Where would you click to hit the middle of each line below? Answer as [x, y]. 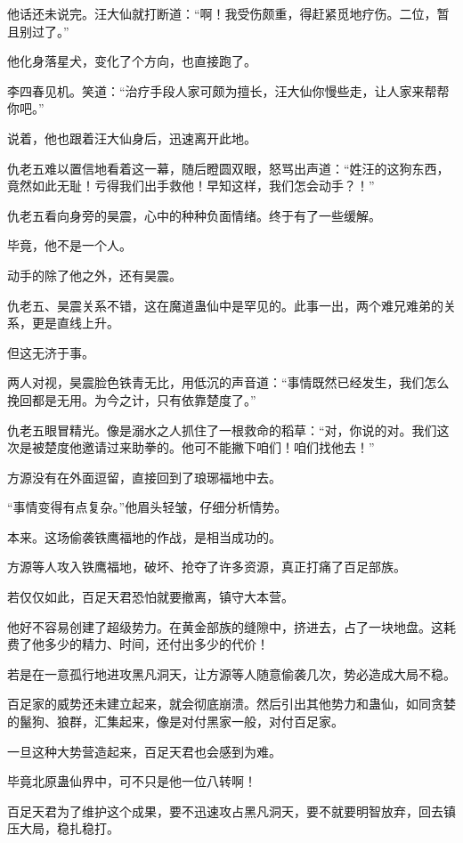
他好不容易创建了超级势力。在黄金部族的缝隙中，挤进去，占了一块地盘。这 [225, 626]
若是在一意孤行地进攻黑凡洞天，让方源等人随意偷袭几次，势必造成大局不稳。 [231, 673]
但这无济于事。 [51, 352]
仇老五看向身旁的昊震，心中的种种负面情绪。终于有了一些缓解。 [194, 215]
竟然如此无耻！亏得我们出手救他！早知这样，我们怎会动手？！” [191, 186]
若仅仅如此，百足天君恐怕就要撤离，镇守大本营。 [150, 597]
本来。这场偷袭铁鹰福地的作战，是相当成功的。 [144, 536]
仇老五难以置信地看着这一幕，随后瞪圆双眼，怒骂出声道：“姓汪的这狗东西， [228, 168]
